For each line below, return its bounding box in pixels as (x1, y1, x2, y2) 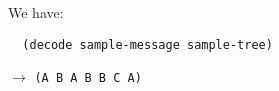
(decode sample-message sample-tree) (22, 37, 273, 52)
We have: (8, 2, 64, 22)
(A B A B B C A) (34, 71, 142, 86)
